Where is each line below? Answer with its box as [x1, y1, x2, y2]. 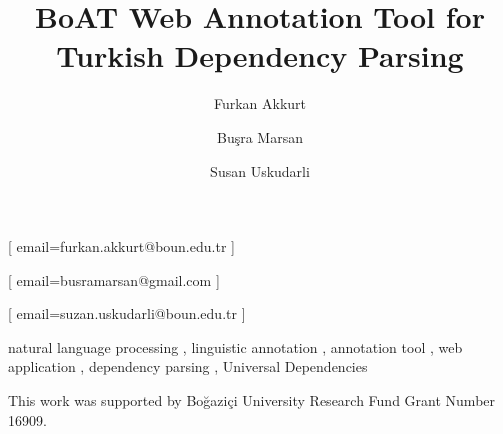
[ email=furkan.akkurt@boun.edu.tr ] [8, 236, 235, 257]
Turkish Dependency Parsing [56, 35, 464, 76]
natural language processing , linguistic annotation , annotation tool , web [8, 336, 463, 357]
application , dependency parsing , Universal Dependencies [8, 356, 368, 377]
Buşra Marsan [217, 126, 303, 147]
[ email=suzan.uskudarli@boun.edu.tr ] [8, 303, 246, 324]
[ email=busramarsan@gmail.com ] [8, 269, 220, 290]
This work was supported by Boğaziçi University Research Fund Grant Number [8, 390, 496, 411]
